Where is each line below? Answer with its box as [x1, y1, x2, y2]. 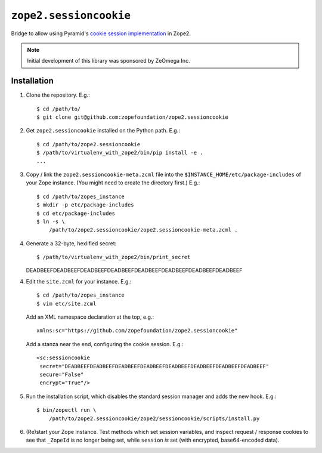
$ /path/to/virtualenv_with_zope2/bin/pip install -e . [36, 149, 203, 156]
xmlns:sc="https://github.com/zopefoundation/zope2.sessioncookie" [36, 327, 238, 334]
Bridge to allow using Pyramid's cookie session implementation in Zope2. [11, 30, 191, 37]
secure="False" [39, 371, 84, 378]
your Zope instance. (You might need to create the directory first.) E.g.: [26, 179, 200, 186]
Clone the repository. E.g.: [26, 91, 90, 98]
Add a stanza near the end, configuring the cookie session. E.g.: [26, 340, 184, 347]
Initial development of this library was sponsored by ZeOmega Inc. [27, 57, 190, 64]
